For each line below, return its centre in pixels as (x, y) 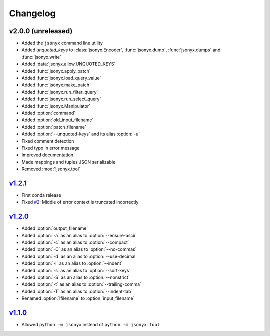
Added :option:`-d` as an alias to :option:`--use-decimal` (79, 256)
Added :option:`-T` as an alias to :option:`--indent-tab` (77, 291)
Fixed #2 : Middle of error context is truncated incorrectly (80, 202)
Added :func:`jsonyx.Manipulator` (56, 106)
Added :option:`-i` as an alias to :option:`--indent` (72, 263)
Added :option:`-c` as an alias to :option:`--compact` (75, 242)
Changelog (32, 13)
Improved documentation (48, 155)
